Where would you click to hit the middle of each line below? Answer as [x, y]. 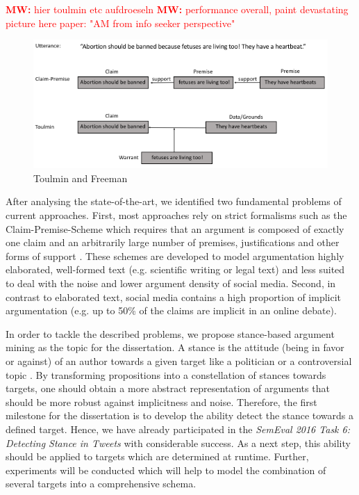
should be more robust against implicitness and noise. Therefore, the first [161, 401]
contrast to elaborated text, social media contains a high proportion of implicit [174, 297]
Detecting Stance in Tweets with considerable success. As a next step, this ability [178, 443]
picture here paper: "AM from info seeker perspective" [120, 23]
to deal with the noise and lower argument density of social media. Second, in [171, 283]
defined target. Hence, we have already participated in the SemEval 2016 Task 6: [178, 429]
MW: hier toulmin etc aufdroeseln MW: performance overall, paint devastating [177, 9]
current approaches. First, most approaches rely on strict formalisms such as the [176, 215]
